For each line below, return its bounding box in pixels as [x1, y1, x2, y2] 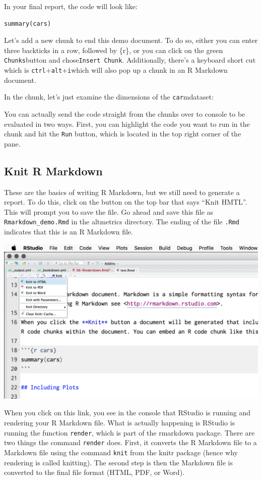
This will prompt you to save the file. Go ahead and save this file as [4, 206, 214, 217]
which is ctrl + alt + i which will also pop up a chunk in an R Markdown [4, 65, 228, 75]
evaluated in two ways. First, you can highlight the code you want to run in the [4, 118, 250, 129]
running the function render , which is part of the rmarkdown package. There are [4, 427, 255, 438]
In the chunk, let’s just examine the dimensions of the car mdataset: [4, 91, 214, 102]
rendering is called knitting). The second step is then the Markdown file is [4, 457, 233, 467]
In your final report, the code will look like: [4, 1, 138, 11]
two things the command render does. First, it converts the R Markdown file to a [4, 437, 257, 448]
